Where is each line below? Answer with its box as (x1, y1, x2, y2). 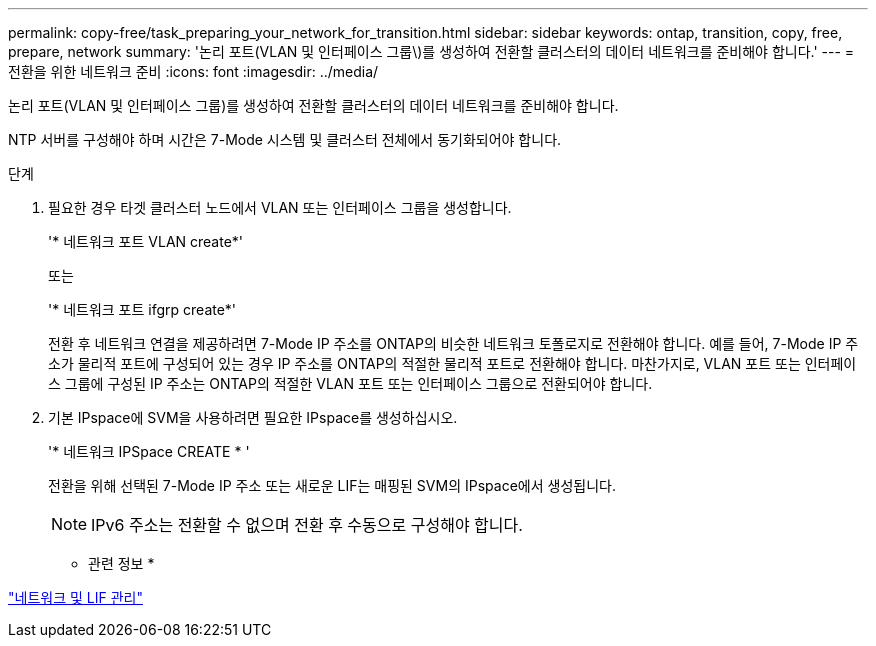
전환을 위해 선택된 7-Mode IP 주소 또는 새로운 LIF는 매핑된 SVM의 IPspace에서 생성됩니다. (48, 477, 616, 494)
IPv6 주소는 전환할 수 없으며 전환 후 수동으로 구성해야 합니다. (91, 515, 523, 535)
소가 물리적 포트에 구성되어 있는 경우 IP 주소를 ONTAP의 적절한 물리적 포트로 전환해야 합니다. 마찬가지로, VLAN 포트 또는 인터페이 (48, 355, 857, 372)
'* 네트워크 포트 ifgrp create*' (48, 301, 237, 318)
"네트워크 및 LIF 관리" (8, 589, 143, 606)
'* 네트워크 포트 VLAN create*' (48, 233, 244, 250)
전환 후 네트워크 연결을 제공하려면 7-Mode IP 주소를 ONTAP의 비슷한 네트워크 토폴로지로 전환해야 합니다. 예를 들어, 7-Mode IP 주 (48, 335, 859, 352)
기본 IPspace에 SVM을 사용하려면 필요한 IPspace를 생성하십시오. (48, 409, 458, 426)
